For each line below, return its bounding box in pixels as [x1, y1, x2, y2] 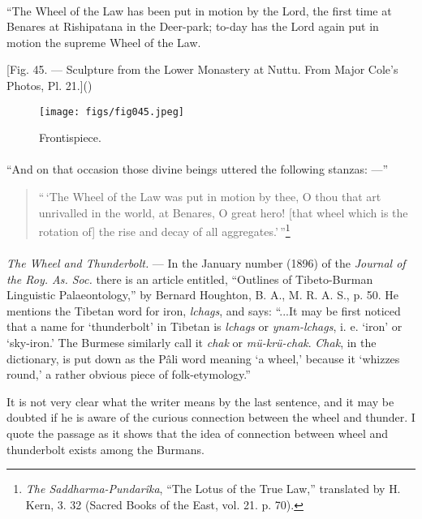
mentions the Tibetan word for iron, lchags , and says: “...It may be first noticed [6, 302, 401, 319]
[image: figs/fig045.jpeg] [39, 105, 184, 118]
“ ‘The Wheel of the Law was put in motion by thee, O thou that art [38, 188, 381, 204]
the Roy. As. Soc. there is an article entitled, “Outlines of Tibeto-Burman [6, 270, 373, 287]
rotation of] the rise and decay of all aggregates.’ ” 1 [38, 221, 291, 239]
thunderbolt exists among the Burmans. [6, 440, 205, 457]
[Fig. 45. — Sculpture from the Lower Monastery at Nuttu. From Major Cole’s [6, 61, 398, 78]
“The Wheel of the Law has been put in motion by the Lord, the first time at [6, 2, 392, 19]
